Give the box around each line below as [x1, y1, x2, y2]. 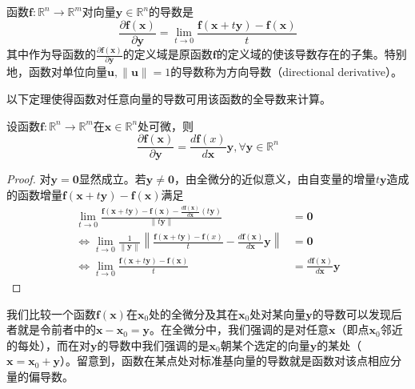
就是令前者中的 [17, 321, 96, 338]
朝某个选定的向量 [220, 336, 310, 353]
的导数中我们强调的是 [97, 336, 209, 353]
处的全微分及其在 [149, 305, 239, 322]
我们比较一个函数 [6, 305, 96, 322]
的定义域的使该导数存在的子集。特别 [216, 46, 407, 62]
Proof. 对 [6, 170, 51, 187]
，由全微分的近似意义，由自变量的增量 [174, 170, 376, 187]
